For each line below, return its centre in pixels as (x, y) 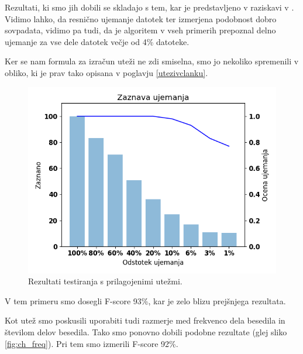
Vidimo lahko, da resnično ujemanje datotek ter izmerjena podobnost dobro (141, 18)
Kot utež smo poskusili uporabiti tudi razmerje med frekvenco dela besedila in (145, 320)
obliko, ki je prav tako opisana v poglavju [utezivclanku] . (106, 72)
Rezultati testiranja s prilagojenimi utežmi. (105, 281)
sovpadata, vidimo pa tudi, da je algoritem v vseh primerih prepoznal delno (140, 30)
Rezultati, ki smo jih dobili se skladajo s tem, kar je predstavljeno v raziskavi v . (149, 7)
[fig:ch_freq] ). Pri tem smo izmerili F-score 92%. (92, 343)
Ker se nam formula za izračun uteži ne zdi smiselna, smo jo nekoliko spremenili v (152, 61)
